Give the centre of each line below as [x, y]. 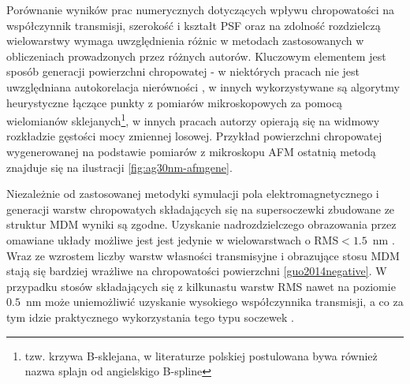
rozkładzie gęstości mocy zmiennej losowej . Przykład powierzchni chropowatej [194, 136]
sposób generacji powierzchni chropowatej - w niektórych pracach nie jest [183, 71]
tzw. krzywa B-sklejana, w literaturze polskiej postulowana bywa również [201, 355]
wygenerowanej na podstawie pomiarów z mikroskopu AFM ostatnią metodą [191, 151]
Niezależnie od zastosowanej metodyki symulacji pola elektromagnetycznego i [193, 194]
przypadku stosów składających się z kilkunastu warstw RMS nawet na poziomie [201, 286]
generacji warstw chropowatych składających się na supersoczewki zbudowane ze [201, 209]
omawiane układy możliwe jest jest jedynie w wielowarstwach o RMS [173, 239]
